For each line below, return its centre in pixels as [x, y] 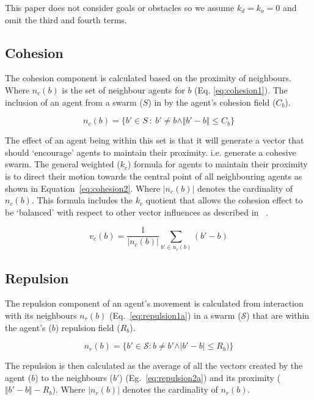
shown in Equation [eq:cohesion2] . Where [82, 188]
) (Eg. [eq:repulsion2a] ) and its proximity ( [200, 377]
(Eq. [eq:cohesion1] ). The [241, 89]
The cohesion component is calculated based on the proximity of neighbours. [148, 78]
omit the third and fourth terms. [66, 19]
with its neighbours [41, 315]
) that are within [278, 315]
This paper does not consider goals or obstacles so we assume [120, 7]
